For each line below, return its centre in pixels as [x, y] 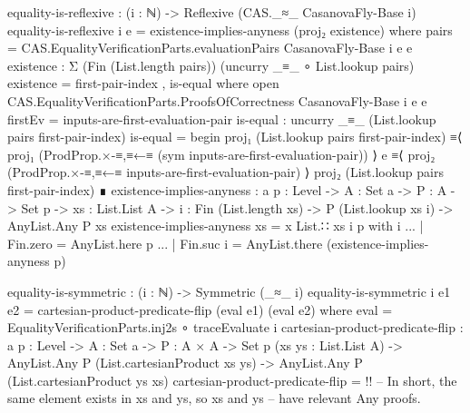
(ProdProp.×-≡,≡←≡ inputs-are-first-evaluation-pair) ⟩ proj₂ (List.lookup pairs [225, 172]
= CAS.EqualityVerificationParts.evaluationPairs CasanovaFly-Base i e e [210, 48]
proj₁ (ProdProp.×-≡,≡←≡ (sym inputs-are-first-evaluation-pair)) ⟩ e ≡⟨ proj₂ [221, 154]
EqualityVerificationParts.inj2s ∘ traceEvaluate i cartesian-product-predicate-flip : [235, 327]
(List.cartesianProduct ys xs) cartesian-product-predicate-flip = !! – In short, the [232, 380]
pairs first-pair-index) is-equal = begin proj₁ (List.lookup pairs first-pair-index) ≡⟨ [235, 137]
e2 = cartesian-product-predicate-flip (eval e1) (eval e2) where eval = [200, 309]
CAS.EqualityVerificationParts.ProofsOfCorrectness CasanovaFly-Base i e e [217, 100]
